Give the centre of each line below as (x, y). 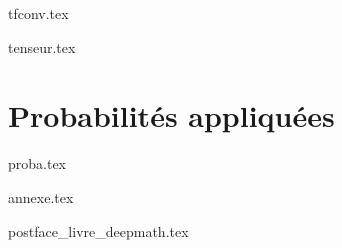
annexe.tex (41, 196)
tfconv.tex (38, 13)
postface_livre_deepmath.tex (98, 230)
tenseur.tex (42, 46)
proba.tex (37, 163)
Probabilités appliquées (171, 115)
